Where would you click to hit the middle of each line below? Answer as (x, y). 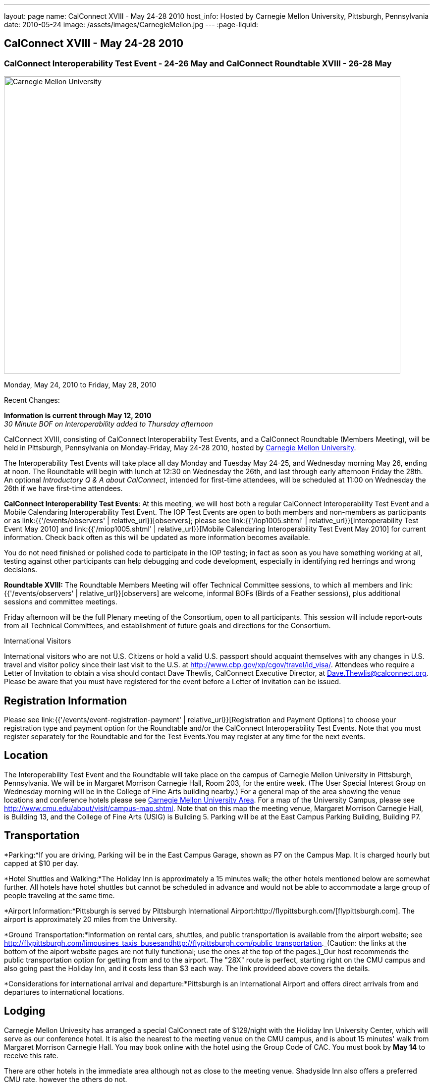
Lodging (25, 1011)
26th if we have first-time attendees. (63, 488)
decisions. (21, 570)
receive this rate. (31, 1055)
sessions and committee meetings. (61, 602)
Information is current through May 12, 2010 (78, 416)
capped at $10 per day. (42, 863)
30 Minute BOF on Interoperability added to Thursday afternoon (108, 424)
